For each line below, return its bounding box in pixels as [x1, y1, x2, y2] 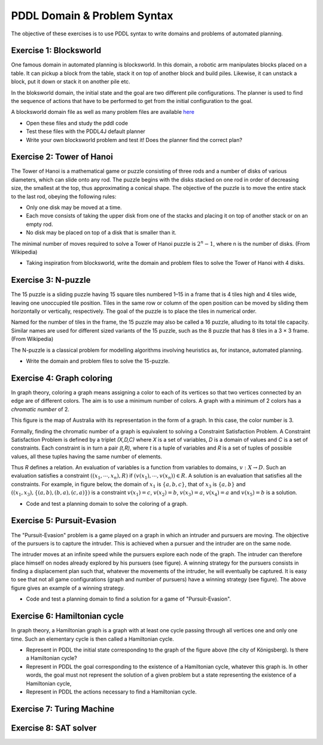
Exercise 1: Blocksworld [11, 46, 102, 56]
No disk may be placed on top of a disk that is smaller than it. [26, 229, 176, 236]
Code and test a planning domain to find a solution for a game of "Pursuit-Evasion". [26, 595, 231, 602]
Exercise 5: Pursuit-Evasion [11, 515, 117, 526]
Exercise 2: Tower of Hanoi [11, 152, 113, 162]
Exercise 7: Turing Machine [11, 704, 115, 714]
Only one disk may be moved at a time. [26, 204, 122, 211]
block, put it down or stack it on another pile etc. [11, 78, 131, 85]
